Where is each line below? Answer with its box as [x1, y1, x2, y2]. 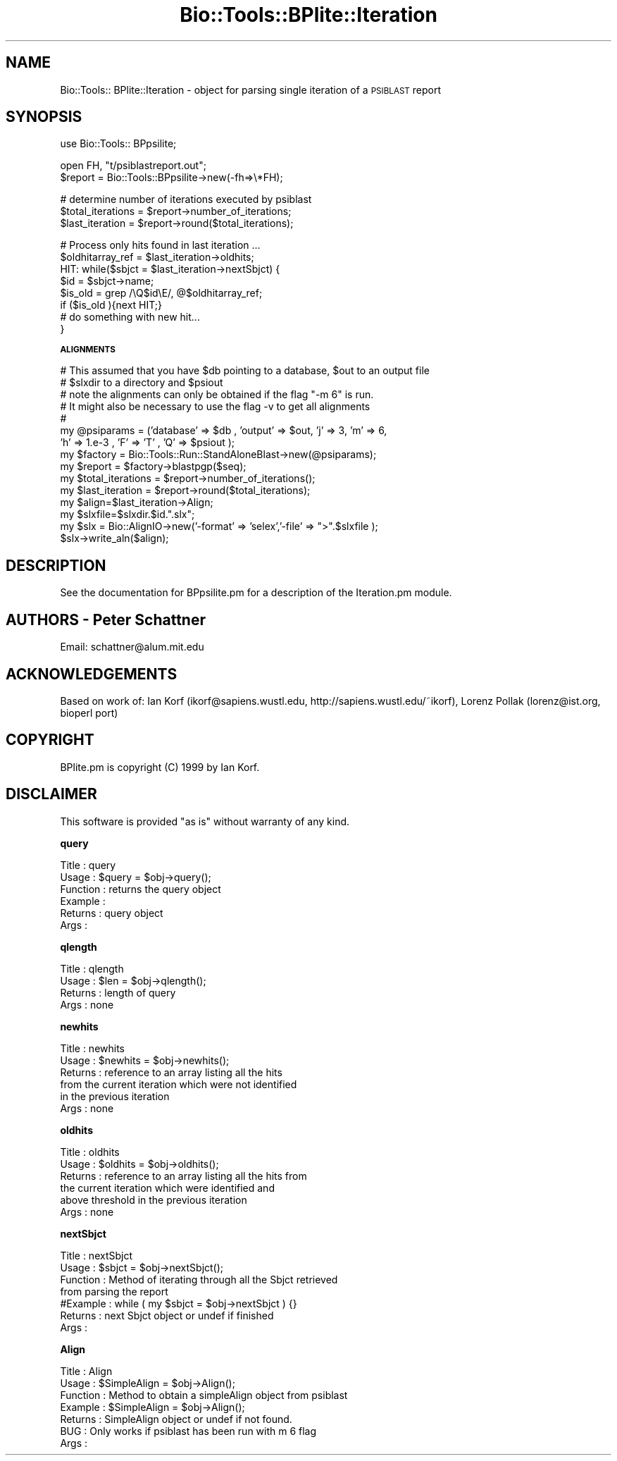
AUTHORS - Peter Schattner [6, 610, 206, 629]
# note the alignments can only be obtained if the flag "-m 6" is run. [60, 388, 374, 401]
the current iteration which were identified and [60, 1181, 275, 1194]
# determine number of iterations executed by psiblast [60, 193, 312, 206]
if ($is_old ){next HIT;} [60, 299, 162, 312]
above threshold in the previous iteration [60, 1193, 247, 1206]
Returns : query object [60, 906, 163, 919]
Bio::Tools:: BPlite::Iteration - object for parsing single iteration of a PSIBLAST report [60, 83, 442, 96]
